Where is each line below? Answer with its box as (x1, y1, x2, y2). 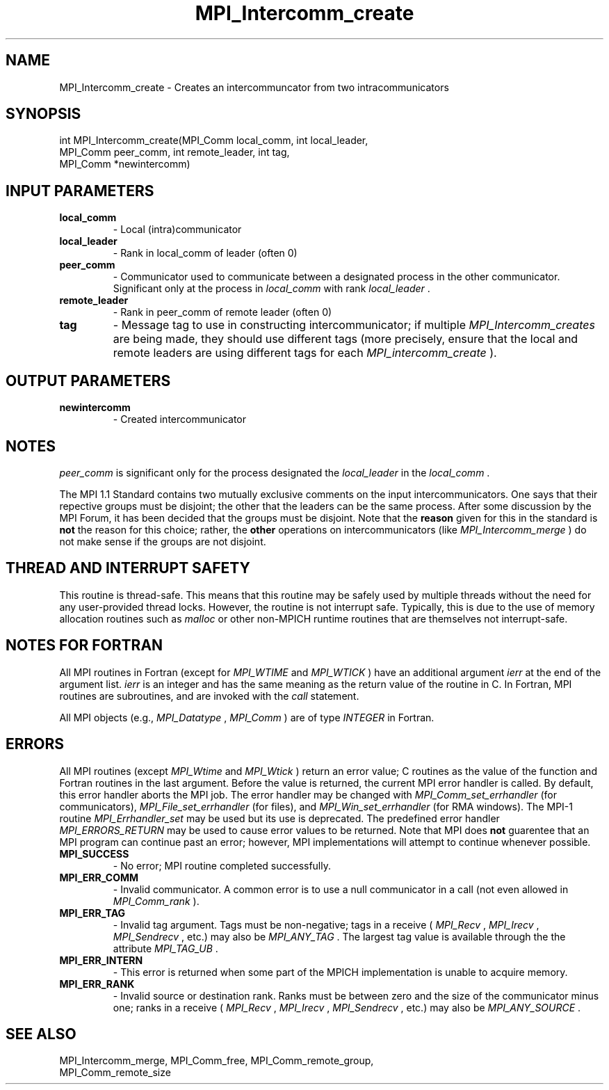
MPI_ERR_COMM (59, 871, 139, 883)
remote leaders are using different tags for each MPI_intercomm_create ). (113, 346, 497, 360)
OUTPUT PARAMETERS (6, 371, 171, 390)
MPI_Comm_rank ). (113, 895, 200, 907)
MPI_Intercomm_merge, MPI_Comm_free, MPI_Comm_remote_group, (59, 1055, 374, 1067)
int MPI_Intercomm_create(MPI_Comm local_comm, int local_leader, (59, 134, 368, 147)
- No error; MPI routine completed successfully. (113, 859, 332, 872)
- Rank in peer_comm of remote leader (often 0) (113, 306, 332, 319)
